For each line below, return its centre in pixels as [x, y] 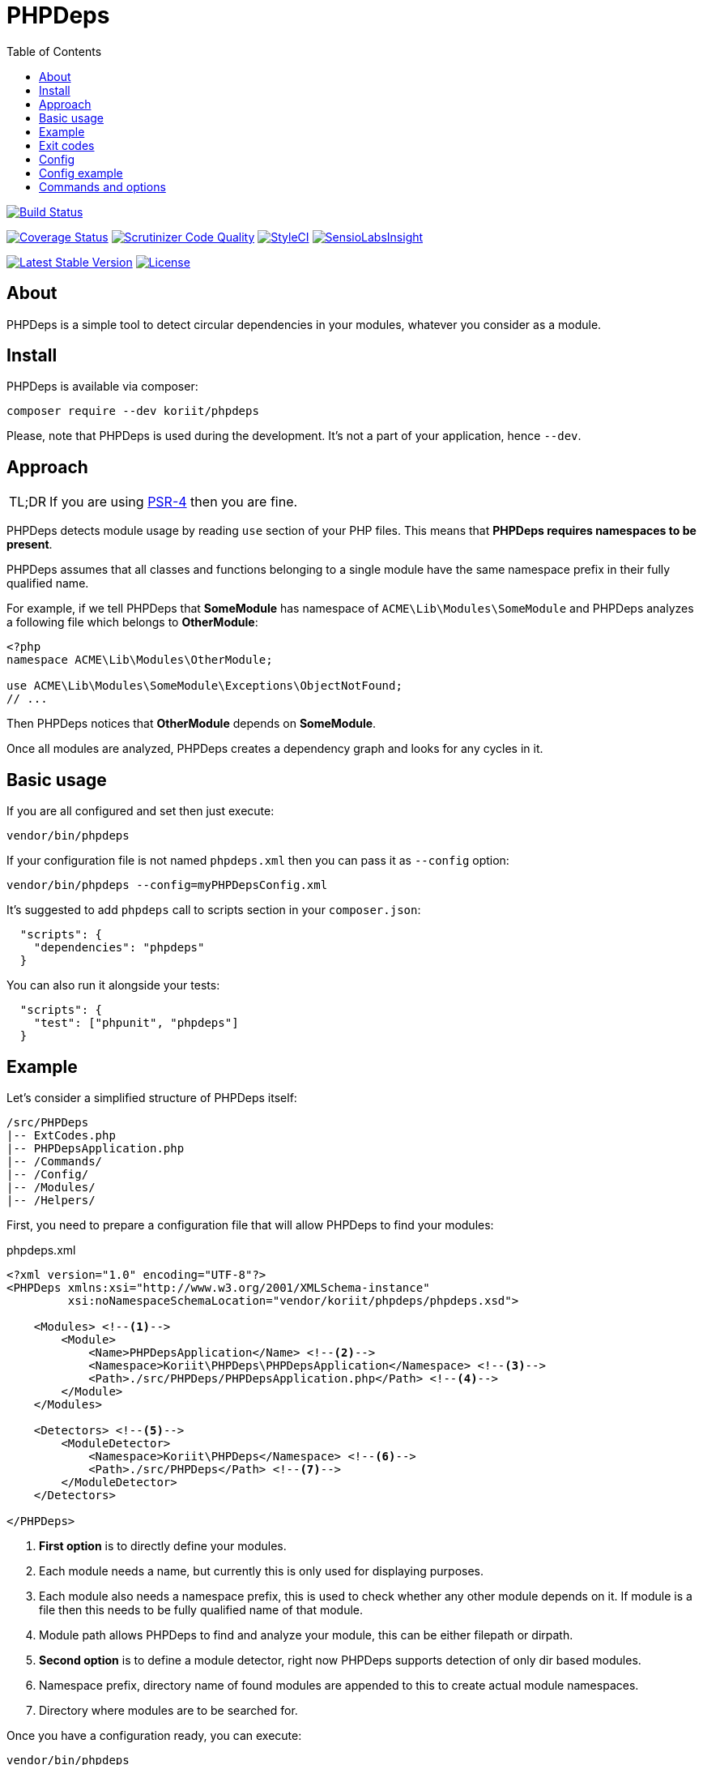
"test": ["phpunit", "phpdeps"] [136, 1023]
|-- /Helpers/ [51, 1200]
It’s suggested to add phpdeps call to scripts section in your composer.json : [214, 910]
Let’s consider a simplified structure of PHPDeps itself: [152, 1097]
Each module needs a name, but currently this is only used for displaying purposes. [262, 1571]
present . [30, 545]
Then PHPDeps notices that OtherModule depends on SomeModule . [192, 724]
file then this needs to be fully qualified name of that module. [201, 1609]
